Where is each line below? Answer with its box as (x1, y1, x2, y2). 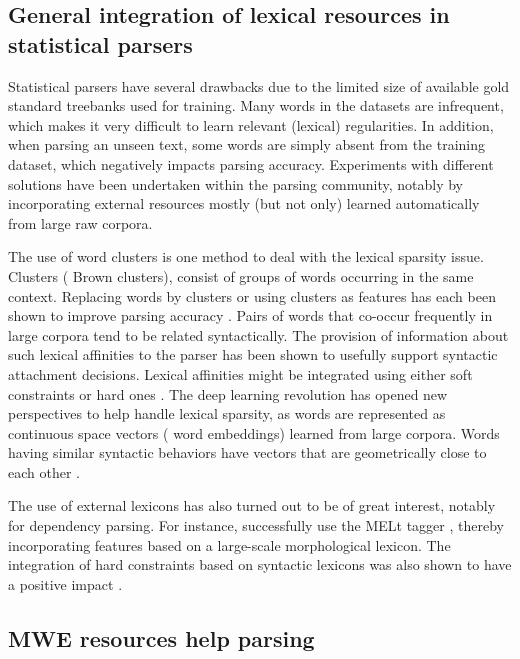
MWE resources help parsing (8, 622, 315, 653)
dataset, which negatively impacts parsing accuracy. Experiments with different (8, 153, 494, 174)
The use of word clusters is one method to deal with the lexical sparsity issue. (8, 246, 484, 267)
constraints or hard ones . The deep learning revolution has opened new (8, 383, 448, 404)
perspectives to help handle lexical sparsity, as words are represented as (8, 403, 446, 424)
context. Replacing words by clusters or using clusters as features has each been (8, 285, 496, 306)
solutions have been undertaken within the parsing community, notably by (8, 173, 463, 194)
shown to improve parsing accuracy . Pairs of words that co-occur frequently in (8, 305, 493, 326)
